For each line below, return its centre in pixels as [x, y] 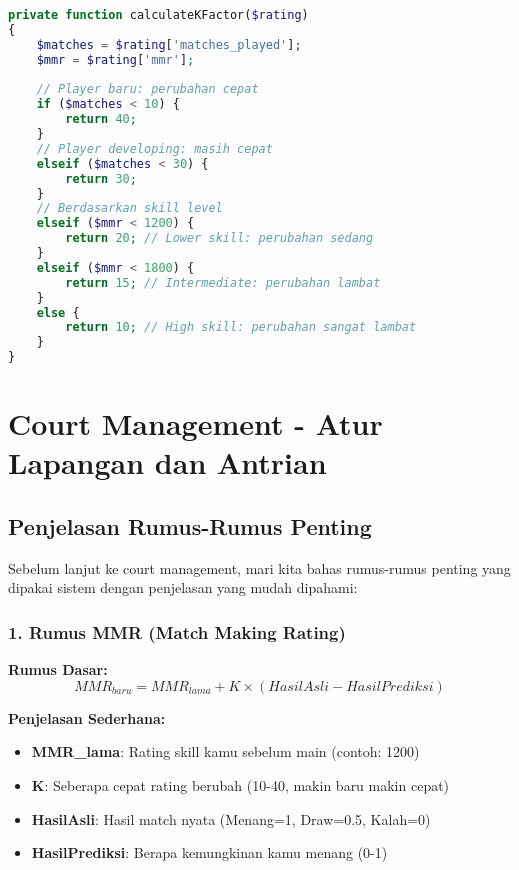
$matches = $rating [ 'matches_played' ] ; [169, 44]
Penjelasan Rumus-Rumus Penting [190, 525]
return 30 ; [101, 178]
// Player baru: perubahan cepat [147, 89]
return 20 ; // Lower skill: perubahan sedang [219, 238]
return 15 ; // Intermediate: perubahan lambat [223, 282]
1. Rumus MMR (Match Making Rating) [177, 631]
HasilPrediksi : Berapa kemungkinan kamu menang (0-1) [209, 852]
